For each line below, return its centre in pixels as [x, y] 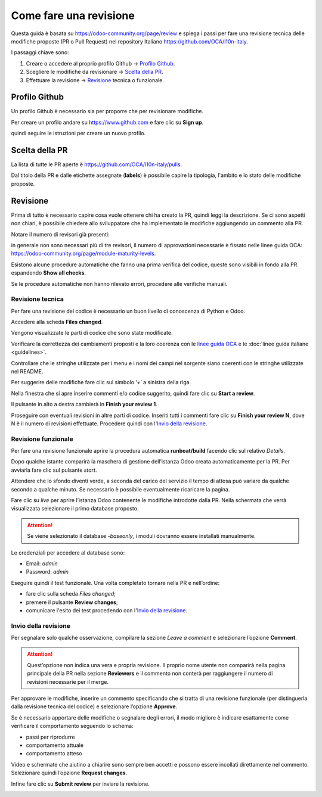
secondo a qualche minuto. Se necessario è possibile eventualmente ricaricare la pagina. [120, 489]
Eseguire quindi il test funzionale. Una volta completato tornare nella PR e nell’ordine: [115, 583]
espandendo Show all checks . [49, 273]
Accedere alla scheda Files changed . [57, 322]
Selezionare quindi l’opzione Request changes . [69, 773]
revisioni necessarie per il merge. [68, 681]
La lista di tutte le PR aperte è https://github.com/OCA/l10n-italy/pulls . [97, 164]
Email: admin [42, 563]
